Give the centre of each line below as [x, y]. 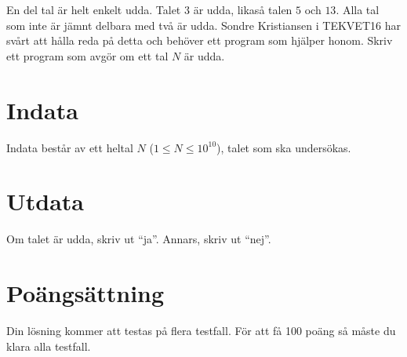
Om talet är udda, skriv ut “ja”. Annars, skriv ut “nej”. [139, 239]
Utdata [45, 201]
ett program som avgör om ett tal [87, 55]
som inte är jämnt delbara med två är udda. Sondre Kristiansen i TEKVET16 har [203, 25]
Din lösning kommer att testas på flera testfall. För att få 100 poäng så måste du [201, 330]
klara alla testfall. [49, 346]
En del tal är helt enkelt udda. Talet [94, 9]
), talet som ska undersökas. [284, 147]
